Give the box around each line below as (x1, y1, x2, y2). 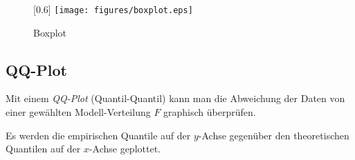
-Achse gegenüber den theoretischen (198, 128, 349, 142)
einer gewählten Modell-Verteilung (6, 105, 151, 119)
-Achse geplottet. (89, 141, 161, 156)
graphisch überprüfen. (163, 105, 256, 119)
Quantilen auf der (6, 141, 81, 156)
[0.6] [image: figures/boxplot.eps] (33, 2, 193, 16)
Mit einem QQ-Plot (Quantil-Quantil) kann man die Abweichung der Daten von (6, 91, 345, 106)
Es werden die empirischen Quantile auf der (6, 128, 191, 142)
